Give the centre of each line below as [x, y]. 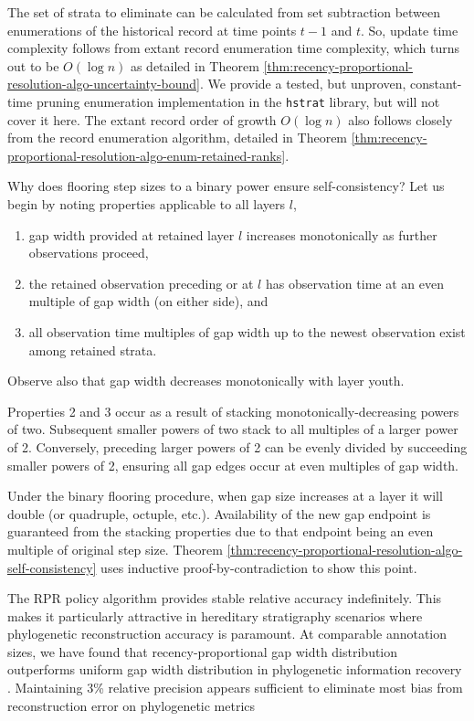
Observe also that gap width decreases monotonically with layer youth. [206, 381]
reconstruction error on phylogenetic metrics [132, 705]
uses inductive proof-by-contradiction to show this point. [259, 567]
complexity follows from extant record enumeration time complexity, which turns [234, 48]
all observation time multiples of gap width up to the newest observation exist [247, 331]
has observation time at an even [354, 283]
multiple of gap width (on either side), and [148, 301]
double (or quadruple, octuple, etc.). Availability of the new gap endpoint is [219, 513]
